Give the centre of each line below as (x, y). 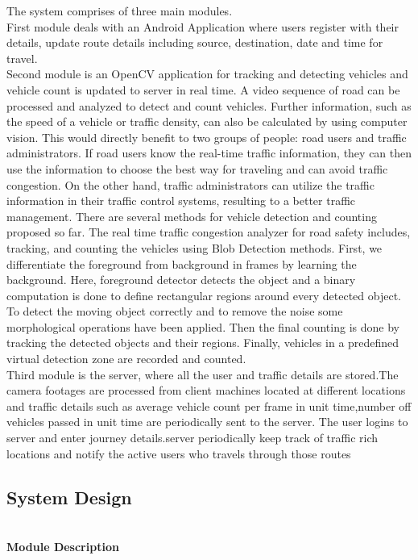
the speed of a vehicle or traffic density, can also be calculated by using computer (207, 121)
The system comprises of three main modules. (120, 10)
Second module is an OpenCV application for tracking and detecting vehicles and (207, 74)
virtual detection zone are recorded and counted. (126, 359)
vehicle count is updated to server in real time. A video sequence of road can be (203, 89)
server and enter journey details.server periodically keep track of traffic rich (192, 438)
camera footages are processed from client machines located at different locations (206, 390)
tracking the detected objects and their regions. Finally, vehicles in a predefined (203, 343)
